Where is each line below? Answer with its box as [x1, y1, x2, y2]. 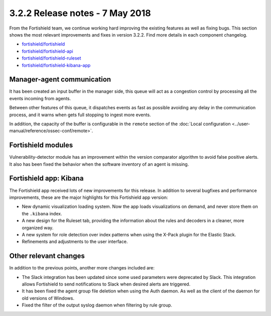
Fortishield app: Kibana [9, 174, 84, 183]
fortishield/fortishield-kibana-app [22, 62, 91, 68]
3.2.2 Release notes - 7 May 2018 [9, 8, 151, 19]
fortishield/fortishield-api [22, 48, 73, 54]
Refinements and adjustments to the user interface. [22, 238, 128, 245]
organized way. [22, 224, 54, 230]
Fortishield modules [9, 141, 73, 150]
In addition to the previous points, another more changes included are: [9, 265, 155, 271]
